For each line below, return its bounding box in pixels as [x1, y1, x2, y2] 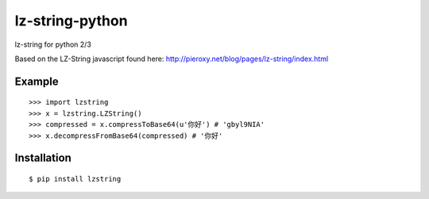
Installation [14, 151, 71, 165]
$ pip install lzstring [29, 174, 122, 183]
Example [14, 75, 59, 88]
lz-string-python [14, 12, 128, 29]
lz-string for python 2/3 [14, 40, 91, 49]
